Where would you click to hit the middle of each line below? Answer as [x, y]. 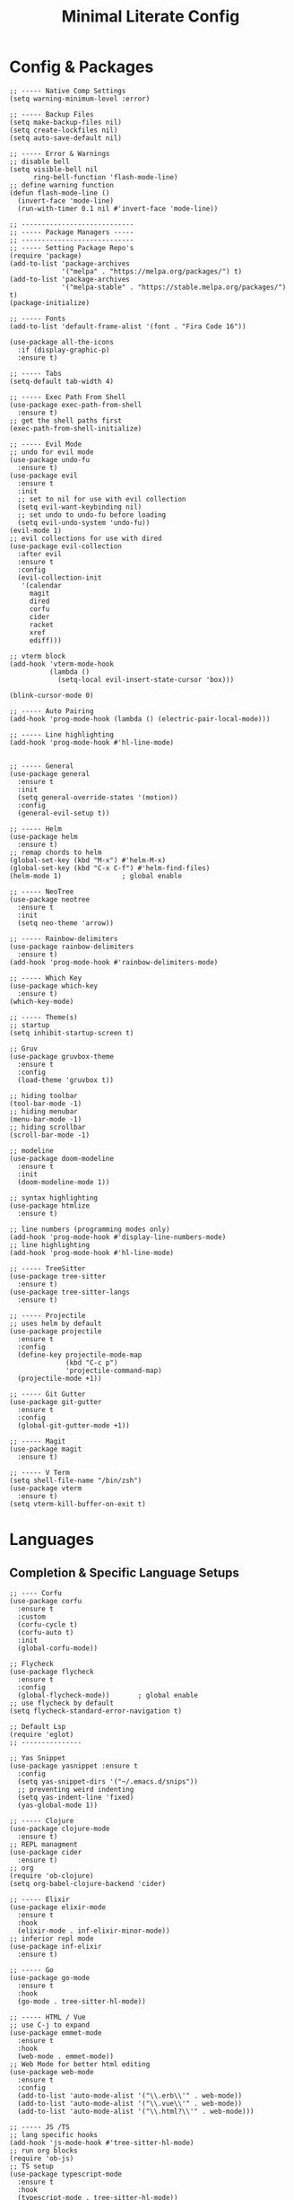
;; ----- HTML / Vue [48, 2017]
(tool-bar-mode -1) [46, 1104]
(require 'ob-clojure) [52, 1876]
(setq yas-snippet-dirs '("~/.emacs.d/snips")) [108, 1781]
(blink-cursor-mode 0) [52, 695]
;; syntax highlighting [54, 1198]
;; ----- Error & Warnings [60, 153]
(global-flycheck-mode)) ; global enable [108, 1695]
